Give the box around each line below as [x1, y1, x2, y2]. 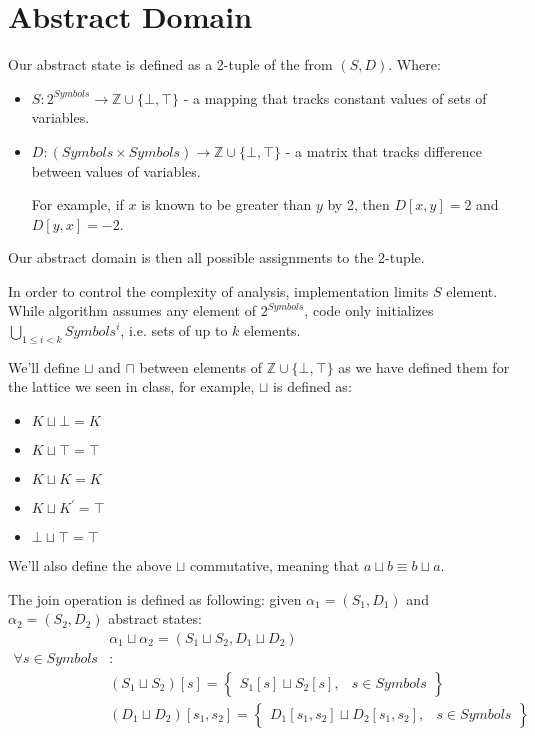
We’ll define [8, 356, 80, 377]
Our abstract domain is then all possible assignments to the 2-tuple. [8, 247, 425, 268]
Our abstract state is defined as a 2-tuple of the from [8, 54, 333, 75]
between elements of [139, 356, 263, 377]
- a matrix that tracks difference [285, 140, 482, 161]
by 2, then [327, 194, 390, 215]
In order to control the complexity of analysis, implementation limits [8, 280, 429, 301]
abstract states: [108, 608, 202, 629]
